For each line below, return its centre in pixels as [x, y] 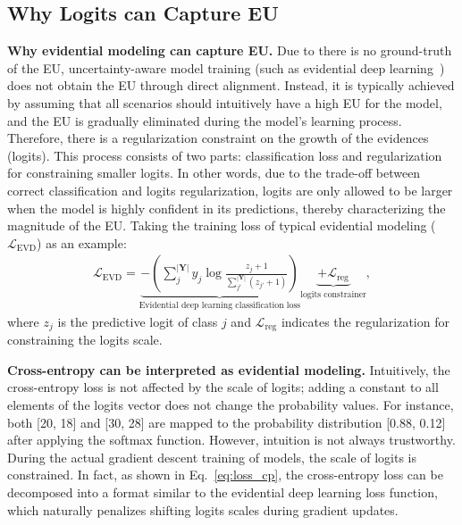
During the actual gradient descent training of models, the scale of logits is [212, 457]
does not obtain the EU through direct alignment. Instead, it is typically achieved [231, 85]
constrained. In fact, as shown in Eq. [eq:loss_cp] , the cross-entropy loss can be [225, 475]
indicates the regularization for [365, 321]
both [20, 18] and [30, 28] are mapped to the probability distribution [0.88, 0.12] [227, 422]
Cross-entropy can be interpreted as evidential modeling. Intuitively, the [229, 369]
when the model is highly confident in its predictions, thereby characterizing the [227, 208]
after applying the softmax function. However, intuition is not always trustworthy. [231, 440]
